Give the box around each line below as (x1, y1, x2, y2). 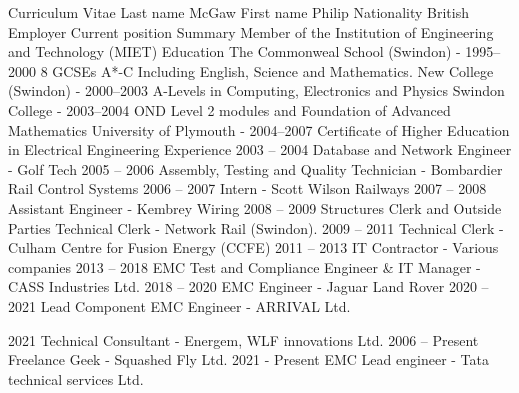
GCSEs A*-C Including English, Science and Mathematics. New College (52, 60, 494, 81)
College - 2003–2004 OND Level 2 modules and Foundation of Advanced (8, 99, 451, 120)
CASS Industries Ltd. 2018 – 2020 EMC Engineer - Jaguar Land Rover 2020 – (8, 276, 489, 297)
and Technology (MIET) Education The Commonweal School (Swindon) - (8, 41, 461, 62)
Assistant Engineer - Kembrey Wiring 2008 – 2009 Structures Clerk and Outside (8, 197, 502, 218)
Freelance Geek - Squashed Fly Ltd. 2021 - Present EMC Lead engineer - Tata (8, 349, 489, 370)
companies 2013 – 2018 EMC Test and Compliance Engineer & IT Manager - (8, 256, 481, 277)
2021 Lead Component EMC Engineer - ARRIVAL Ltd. (8, 295, 351, 316)
